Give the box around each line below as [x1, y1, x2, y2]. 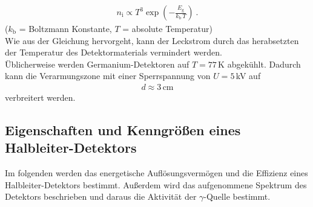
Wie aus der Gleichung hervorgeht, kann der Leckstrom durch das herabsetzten [5, 34, 299, 46]
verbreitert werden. [5, 91, 76, 104]
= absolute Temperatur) [122, 22, 213, 35]
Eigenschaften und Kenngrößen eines [5, 121, 241, 139]
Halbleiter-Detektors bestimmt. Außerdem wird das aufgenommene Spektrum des [5, 178, 307, 191]
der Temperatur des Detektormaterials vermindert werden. [5, 46, 222, 59]
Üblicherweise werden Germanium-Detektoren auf [5, 57, 189, 70]
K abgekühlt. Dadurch [218, 57, 301, 70]
